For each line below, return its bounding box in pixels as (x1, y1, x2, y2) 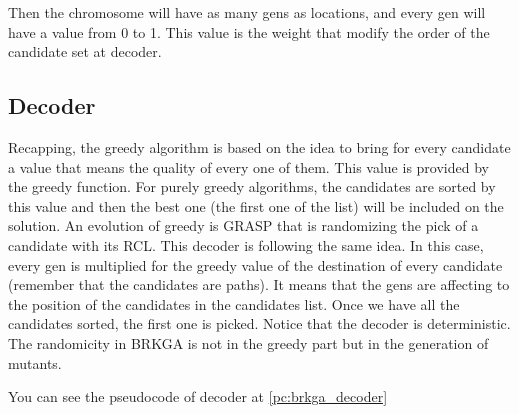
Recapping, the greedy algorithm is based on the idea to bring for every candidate (8, 136, 511, 157)
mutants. (8, 352, 62, 373)
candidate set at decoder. (8, 41, 162, 62)
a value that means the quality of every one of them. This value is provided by (8, 156, 489, 177)
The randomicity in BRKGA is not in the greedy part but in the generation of (8, 332, 489, 353)
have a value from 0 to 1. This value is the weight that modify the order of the (8, 21, 490, 42)
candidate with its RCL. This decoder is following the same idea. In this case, (8, 234, 484, 255)
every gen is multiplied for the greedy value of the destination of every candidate (8, 254, 503, 275)
